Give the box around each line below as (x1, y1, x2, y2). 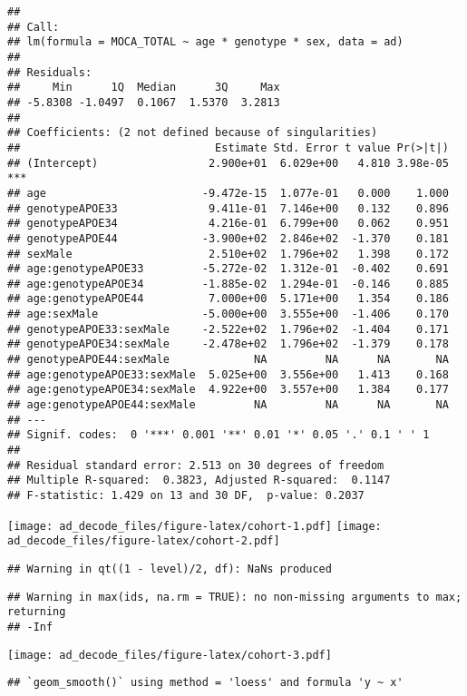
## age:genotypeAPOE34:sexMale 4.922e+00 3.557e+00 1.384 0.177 (7, 383, 449, 397)
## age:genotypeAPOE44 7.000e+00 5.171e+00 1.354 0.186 (7, 292, 449, 306)
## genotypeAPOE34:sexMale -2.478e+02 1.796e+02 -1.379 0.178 (7, 338, 449, 351)
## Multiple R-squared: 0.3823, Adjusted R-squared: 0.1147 (7, 474, 391, 487)
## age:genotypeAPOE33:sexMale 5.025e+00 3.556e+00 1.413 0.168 (7, 368, 449, 381)
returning (7, 605, 66, 619)
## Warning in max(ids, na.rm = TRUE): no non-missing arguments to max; (7, 590, 462, 603)
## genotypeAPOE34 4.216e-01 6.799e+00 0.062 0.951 (7, 217, 449, 230)
